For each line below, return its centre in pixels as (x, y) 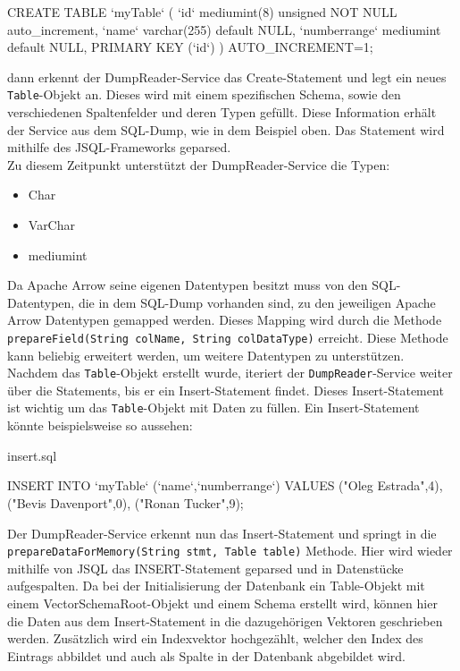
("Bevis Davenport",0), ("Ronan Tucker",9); (125, 502)
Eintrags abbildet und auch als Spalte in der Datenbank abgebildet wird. (207, 655)
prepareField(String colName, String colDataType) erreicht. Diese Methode (228, 337)
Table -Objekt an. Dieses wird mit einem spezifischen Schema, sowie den (204, 94)
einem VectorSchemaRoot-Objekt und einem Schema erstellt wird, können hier (222, 603)
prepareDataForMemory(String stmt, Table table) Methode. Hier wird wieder (230, 551)
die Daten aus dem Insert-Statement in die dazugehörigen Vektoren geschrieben (225, 620)
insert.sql (32, 455)
